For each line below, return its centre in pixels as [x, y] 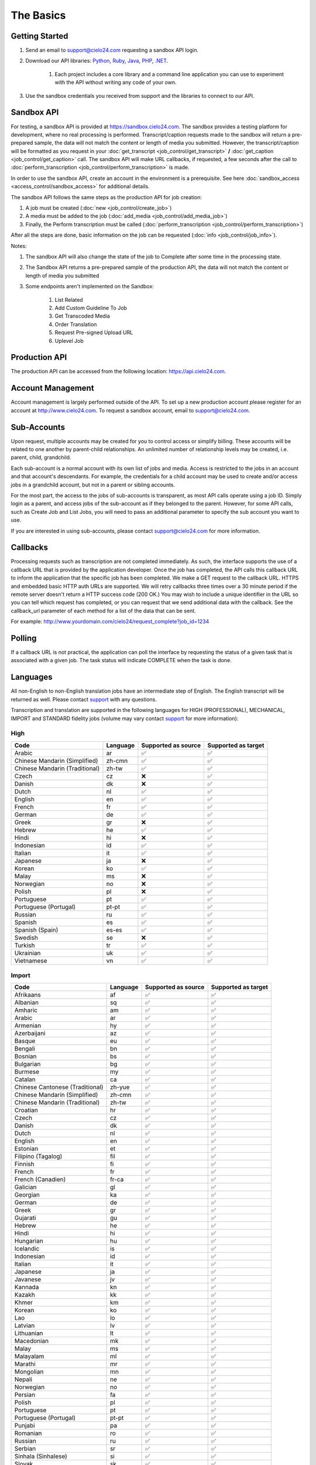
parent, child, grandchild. [41, 458]
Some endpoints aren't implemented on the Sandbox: [90, 287]
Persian [25, 1395]
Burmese [27, 1072]
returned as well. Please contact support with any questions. [84, 699]
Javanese [28, 1279]
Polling [24, 638]
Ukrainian [28, 953]
